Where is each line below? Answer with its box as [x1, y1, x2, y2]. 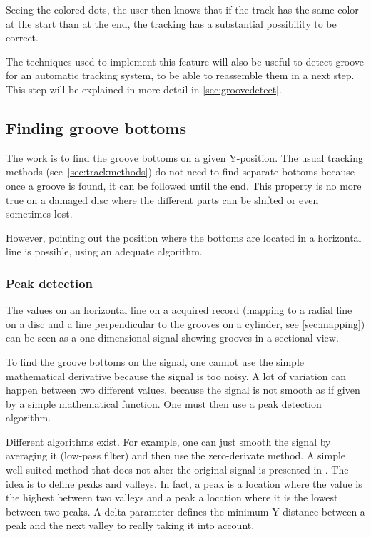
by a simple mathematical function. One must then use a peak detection [6, 396, 322, 411]
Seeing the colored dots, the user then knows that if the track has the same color [6, 2, 359, 16]
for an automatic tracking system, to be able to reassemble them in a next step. [6, 68, 355, 83]
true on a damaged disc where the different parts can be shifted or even [6, 192, 319, 207]
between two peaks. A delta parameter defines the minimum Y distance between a [6, 503, 365, 518]
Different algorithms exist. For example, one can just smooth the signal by [6, 434, 331, 449]
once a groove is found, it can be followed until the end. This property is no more [6, 178, 362, 193]
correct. [6, 30, 39, 45]
